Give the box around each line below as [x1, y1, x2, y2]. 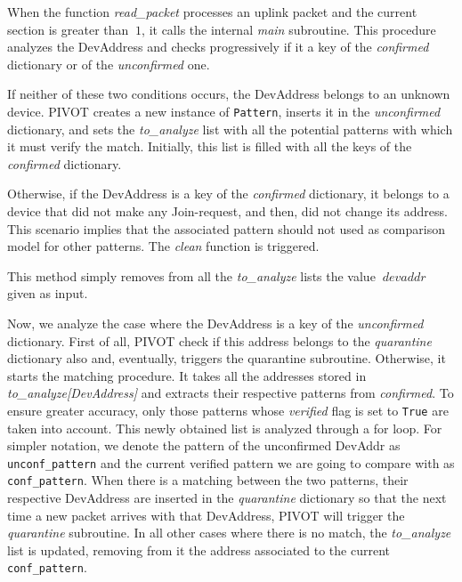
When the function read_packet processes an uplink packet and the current [7, 3, 417, 20]
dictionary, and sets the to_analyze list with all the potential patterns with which [7, 119, 453, 138]
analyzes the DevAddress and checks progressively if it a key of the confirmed [7, 37, 429, 56]
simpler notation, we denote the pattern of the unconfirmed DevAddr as [7, 436, 401, 455]
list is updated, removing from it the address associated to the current [7, 540, 390, 559]
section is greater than [7, 20, 129, 38]
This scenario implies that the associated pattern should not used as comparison [7, 219, 445, 238]
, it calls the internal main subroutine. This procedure [142, 20, 436, 38]
